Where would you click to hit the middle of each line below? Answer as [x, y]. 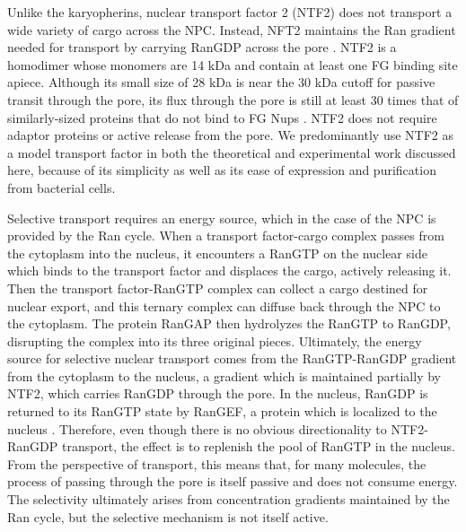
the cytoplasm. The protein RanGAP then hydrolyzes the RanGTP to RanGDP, [229, 323]
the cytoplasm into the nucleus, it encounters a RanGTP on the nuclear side [217, 253]
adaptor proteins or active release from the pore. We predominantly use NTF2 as [230, 135]
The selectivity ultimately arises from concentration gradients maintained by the [229, 499]
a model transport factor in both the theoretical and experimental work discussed [232, 152]
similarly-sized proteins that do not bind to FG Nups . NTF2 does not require [222, 117]
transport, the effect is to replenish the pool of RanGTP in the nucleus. [258, 446]
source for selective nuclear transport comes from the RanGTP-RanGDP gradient [232, 358]
